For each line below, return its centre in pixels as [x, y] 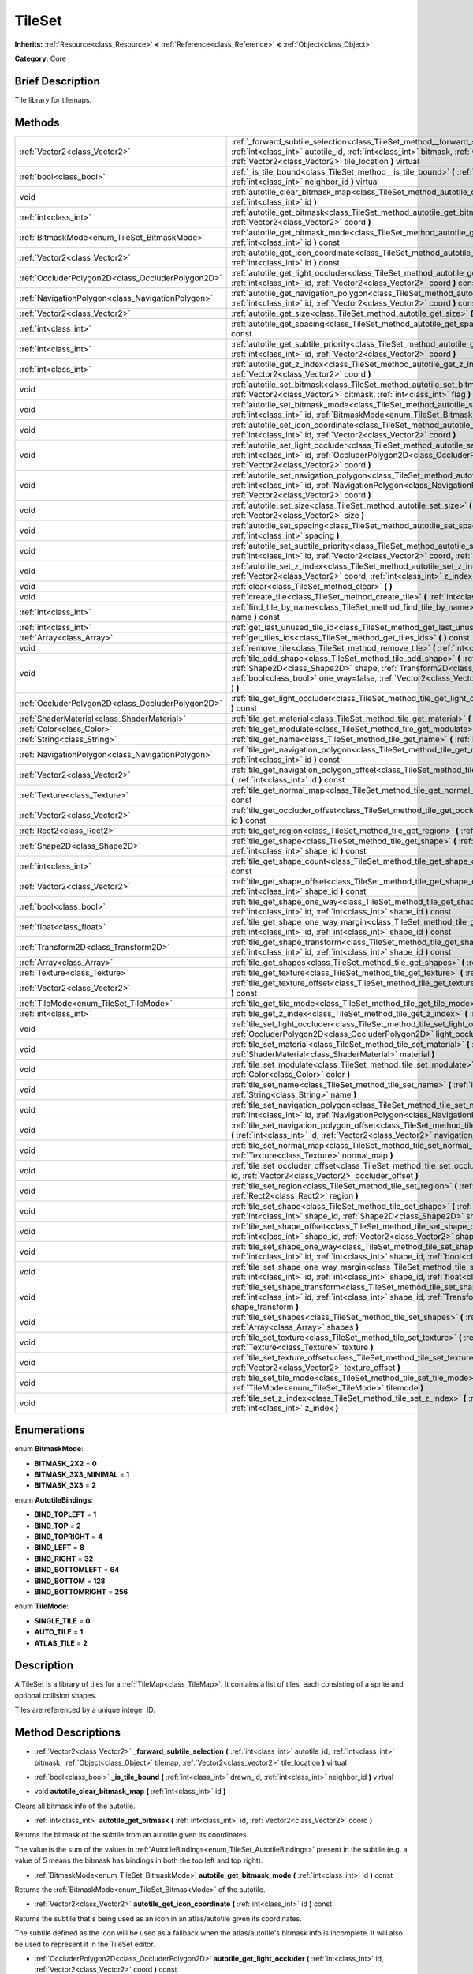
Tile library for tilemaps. [53, 99]
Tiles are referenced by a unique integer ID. [85, 1710]
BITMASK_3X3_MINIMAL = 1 [82, 1475]
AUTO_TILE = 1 [59, 1632]
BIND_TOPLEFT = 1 [65, 1514]
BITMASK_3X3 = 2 [65, 1485]
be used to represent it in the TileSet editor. [85, 1944]
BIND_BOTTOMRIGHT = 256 [81, 1592]
